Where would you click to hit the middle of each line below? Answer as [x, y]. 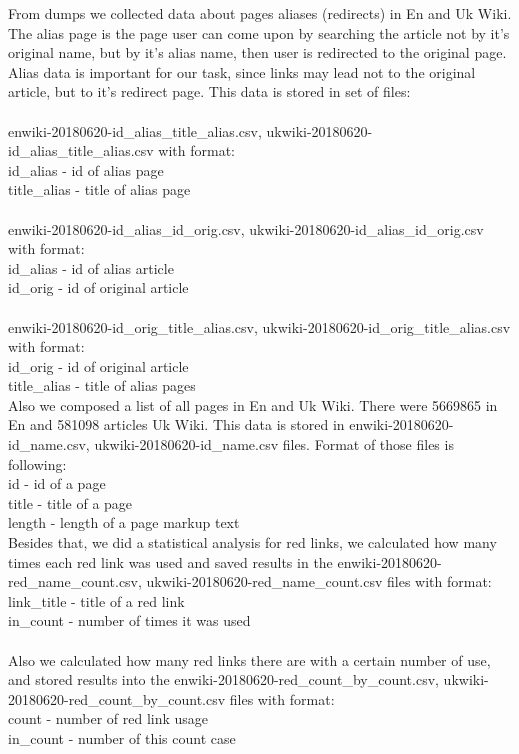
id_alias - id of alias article [91, 267]
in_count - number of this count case [122, 737]
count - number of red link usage [108, 718]
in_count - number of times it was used [129, 620]
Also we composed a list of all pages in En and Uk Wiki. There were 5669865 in [253, 404]
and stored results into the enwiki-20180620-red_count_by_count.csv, [223, 679]
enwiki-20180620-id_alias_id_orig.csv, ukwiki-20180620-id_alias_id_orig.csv [246, 228]
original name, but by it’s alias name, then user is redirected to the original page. [257, 52]
